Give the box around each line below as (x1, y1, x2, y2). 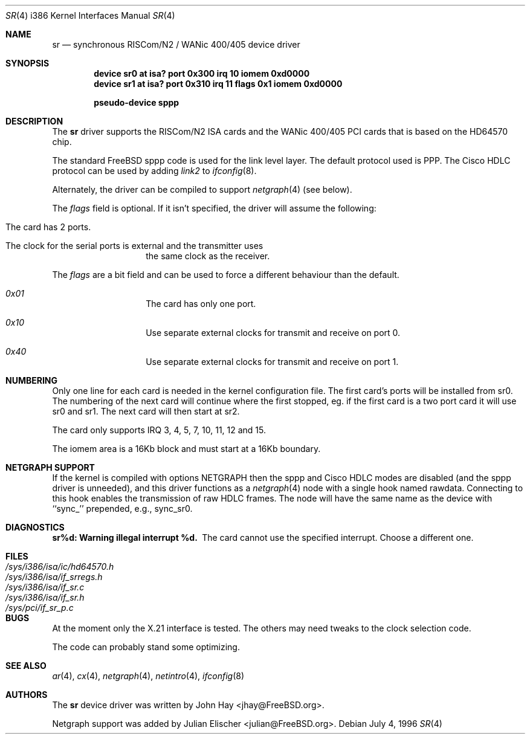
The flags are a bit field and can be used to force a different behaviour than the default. (52, 269, 399, 280)
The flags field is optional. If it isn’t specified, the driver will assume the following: (52, 203, 376, 213)
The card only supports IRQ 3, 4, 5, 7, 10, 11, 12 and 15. (52, 425, 267, 435)
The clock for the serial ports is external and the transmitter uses (5, 240, 263, 251)
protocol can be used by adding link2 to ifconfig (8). (52, 166, 257, 176)
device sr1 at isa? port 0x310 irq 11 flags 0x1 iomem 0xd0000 (94, 79, 343, 89)
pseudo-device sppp (94, 97, 179, 108)
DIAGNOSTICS (5, 522, 65, 532)
